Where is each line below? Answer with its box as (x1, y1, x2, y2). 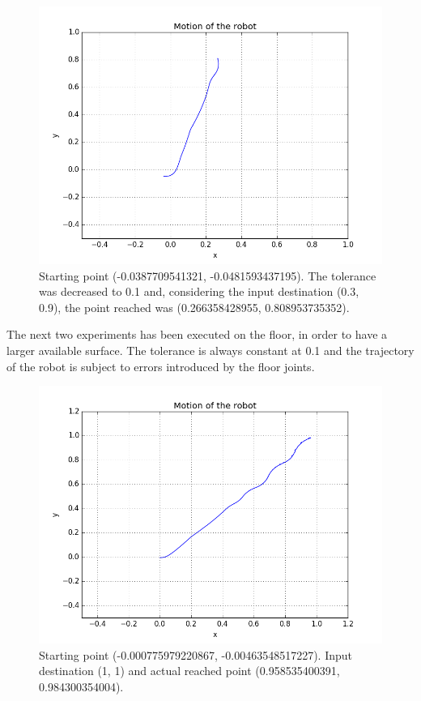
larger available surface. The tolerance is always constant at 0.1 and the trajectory (6, 341, 415, 358)
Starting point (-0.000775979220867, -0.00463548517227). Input (39, 646, 353, 663)
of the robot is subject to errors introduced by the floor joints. (6, 357, 315, 374)
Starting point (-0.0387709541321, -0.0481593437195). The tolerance (39, 267, 376, 284)
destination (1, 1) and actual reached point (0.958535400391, (39, 662, 340, 679)
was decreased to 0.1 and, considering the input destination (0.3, (39, 283, 359, 300)
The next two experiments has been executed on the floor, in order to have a (6, 326, 388, 343)
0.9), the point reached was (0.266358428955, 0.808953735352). (39, 298, 350, 315)
